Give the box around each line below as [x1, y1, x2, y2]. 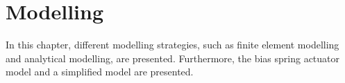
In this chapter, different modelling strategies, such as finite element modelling [6, 37, 339, 52]
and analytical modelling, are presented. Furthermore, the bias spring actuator [6, 50, 340, 65]
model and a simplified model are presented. [6, 64, 194, 79]
